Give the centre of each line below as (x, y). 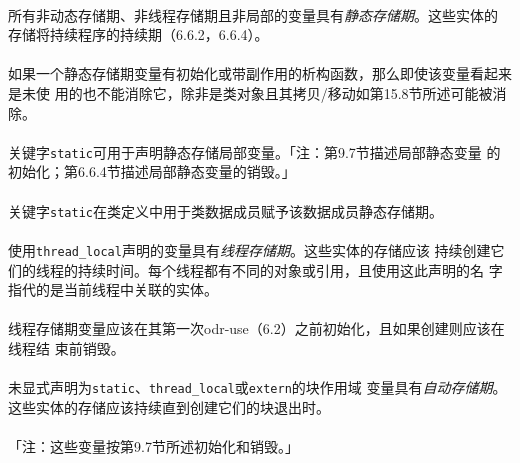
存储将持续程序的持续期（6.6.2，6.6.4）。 (138, 34)
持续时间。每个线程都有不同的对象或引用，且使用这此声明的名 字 (290, 269)
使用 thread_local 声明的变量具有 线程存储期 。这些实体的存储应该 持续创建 (249, 249)
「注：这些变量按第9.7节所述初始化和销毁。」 (153, 445)
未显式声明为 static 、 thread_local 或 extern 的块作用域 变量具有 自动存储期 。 (257, 387)
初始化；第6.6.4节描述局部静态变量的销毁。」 (152, 171)
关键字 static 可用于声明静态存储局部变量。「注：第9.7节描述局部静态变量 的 (254, 151)
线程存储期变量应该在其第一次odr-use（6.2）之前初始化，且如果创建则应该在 (256, 328)
